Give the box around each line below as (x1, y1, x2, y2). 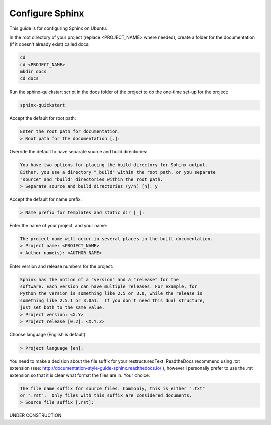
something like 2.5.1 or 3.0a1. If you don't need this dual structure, (20, 297, 205, 303)
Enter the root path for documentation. (20, 129, 120, 134)
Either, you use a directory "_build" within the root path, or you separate (20, 169, 216, 175)
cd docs (20, 76, 39, 81)
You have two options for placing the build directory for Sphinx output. (20, 162, 208, 168)
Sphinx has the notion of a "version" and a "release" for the (20, 277, 179, 282)
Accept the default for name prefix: (9, 196, 82, 202)
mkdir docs (20, 69, 47, 75)
